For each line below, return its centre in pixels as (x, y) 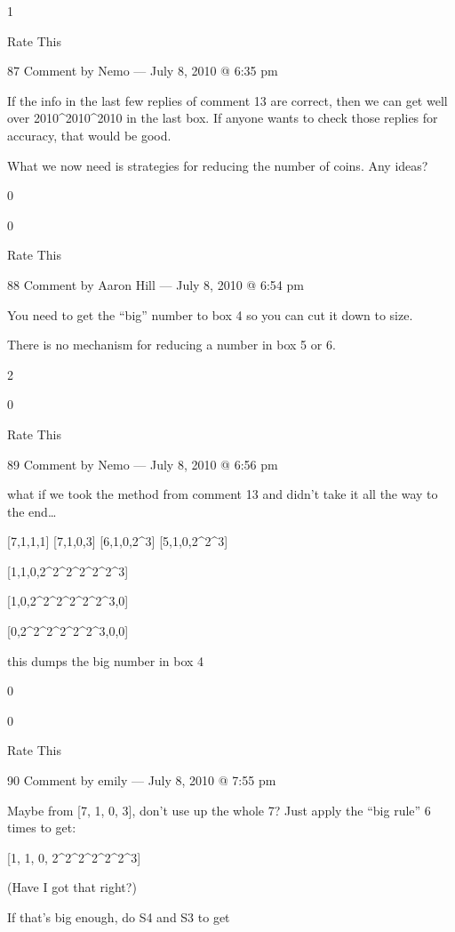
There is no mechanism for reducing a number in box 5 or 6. (172, 345)
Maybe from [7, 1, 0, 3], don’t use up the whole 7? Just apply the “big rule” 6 (219, 810)
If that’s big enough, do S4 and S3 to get (119, 917)
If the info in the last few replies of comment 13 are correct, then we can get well (227, 100)
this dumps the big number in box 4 (106, 660)
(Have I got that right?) (72, 887)
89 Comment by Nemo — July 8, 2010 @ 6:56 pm (143, 464)
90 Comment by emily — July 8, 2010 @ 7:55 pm (142, 780)
